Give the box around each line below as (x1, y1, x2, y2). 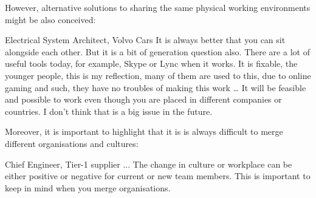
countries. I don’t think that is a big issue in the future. (5, 104, 213, 117)
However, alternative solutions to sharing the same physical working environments (5, 1, 311, 13)
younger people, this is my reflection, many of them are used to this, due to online (5, 69, 311, 81)
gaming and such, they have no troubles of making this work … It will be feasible (5, 81, 306, 94)
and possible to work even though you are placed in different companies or (5, 93, 282, 106)
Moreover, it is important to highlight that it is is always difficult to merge (5, 125, 283, 138)
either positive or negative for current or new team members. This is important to (5, 169, 311, 182)
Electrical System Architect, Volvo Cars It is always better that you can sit (5, 33, 286, 46)
